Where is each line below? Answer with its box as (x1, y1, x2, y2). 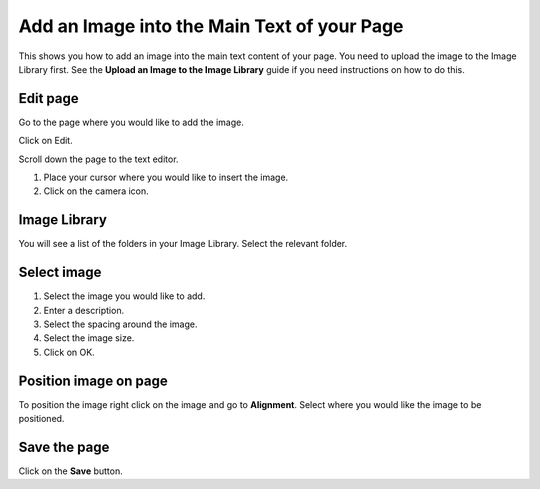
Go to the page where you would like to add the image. (18, 116, 245, 128)
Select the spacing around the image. (43, 318, 198, 330)
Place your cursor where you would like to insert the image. (43, 171, 289, 184)
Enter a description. (43, 304, 125, 316)
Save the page (18, 438, 110, 455)
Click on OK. (43, 346, 95, 358)
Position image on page (18, 372, 169, 389)
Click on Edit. (18, 135, 74, 147)
